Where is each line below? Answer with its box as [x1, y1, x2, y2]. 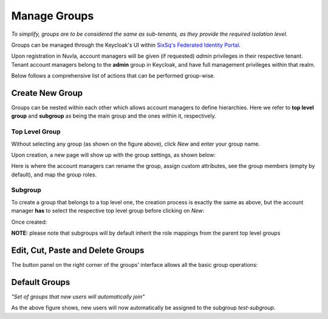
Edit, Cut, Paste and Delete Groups [11, 245, 145, 255]
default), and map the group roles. [11, 170, 97, 178]
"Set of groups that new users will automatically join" [11, 293, 145, 300]
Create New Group [11, 88, 83, 98]
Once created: [11, 218, 47, 226]
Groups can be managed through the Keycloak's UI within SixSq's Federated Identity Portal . [11, 41, 241, 49]
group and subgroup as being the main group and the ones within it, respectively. [11, 112, 216, 119]
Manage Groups [11, 9, 94, 22]
